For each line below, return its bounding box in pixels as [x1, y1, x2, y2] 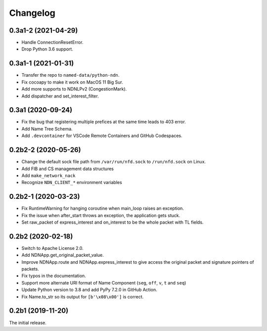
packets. [21, 266, 39, 272]
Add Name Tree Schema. [21, 126, 73, 132]
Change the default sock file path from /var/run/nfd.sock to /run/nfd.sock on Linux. [21, 159, 206, 165]
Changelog [9, 7, 55, 18]
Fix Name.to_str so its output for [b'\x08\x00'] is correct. [21, 293, 144, 299]
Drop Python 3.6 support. [21, 46, 74, 52]
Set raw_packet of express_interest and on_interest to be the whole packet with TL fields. [21, 219, 204, 225]
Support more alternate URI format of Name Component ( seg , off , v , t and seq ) [21, 280, 186, 285]
